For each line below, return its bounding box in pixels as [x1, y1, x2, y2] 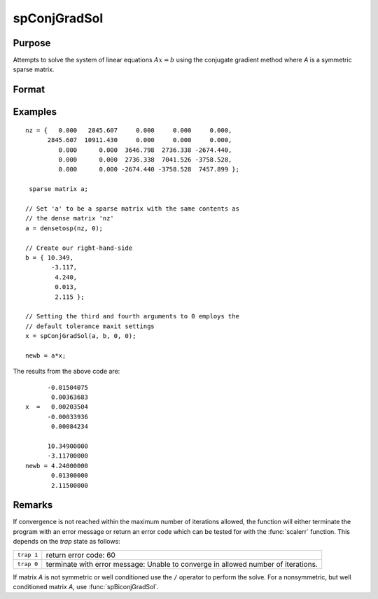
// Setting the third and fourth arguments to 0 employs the [25, 312, 239, 320]
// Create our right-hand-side [25, 244, 133, 252]
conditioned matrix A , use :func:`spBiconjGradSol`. [13, 583, 159, 591]
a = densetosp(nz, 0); [25, 224, 104, 232]
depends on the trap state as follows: [13, 537, 120, 546]
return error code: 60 [45, 550, 115, 560]
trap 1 [17, 551, 38, 559]
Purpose [13, 37, 51, 49]
